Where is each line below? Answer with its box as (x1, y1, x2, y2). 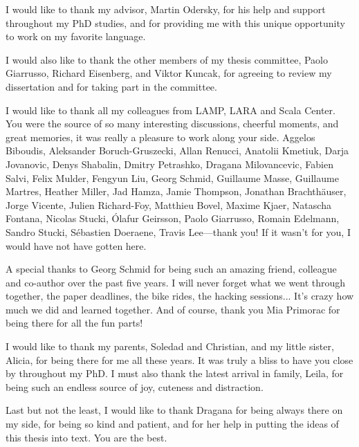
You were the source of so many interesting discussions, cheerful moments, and (6, 116, 339, 131)
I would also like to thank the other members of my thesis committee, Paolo (6, 52, 329, 66)
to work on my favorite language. (6, 29, 146, 44)
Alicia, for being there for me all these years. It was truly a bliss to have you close (6, 352, 353, 367)
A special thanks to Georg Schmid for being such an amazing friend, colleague (6, 262, 337, 276)
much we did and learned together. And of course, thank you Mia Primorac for (6, 302, 340, 316)
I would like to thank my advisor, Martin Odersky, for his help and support (6, 2, 326, 16)
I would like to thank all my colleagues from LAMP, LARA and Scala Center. (6, 102, 335, 117)
